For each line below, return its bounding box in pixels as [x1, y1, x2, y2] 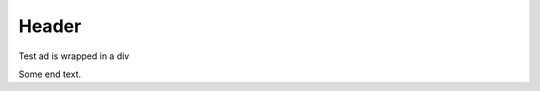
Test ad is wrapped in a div [18, 50, 130, 62]
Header [18, 15, 82, 37]
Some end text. [18, 68, 82, 80]
